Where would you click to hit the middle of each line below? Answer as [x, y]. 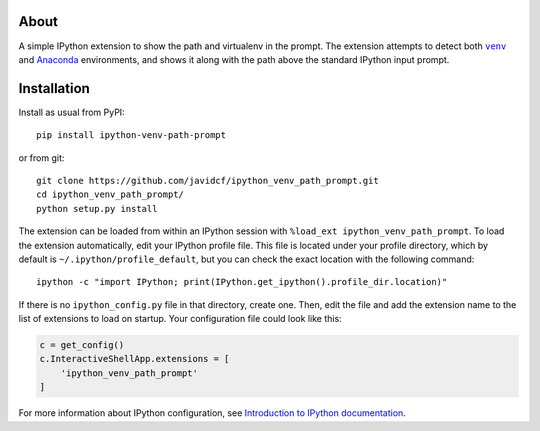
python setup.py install [97, 208]
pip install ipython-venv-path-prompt [131, 135]
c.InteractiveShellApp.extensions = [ [134, 359]
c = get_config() [82, 345]
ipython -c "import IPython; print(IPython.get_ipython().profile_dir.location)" [242, 282]
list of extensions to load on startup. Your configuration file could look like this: [180, 319]
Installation [54, 88]
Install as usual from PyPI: [71, 112]
